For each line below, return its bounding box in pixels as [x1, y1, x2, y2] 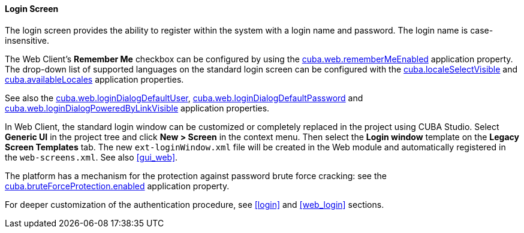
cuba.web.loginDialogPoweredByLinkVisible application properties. [5, 102, 270, 113]
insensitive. [5, 35, 50, 46]
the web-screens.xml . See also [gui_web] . [5, 152, 178, 162]
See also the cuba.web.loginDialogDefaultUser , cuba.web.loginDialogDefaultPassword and [5, 92, 363, 103]
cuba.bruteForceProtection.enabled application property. [5, 180, 230, 191]
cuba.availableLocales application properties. [5, 74, 184, 84]
